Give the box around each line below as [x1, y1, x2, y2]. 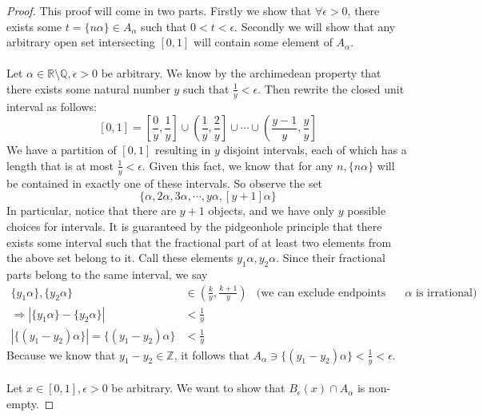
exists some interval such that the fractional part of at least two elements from [6, 233, 392, 250]
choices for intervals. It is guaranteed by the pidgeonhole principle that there [6, 218, 382, 234]
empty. [6, 395, 39, 411]
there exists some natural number [6, 80, 170, 97]
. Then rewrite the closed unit [257, 80, 405, 97]
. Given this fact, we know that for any [142, 157, 333, 173]
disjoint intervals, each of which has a [223, 141, 407, 158]
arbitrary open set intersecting [6, 34, 155, 50]
